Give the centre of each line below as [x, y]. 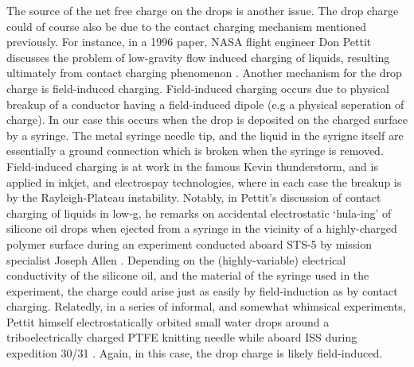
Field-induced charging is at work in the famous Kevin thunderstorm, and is [192, 166]
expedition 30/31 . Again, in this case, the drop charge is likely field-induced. [195, 353]
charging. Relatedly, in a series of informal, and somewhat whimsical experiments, [206, 306]
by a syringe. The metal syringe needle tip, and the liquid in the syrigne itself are [205, 135]
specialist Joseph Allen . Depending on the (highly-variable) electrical [176, 259]
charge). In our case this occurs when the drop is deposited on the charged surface [207, 120]
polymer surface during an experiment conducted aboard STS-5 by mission [189, 243]
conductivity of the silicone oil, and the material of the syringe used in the [188, 275]
